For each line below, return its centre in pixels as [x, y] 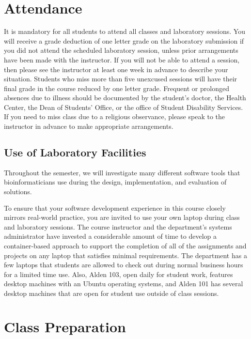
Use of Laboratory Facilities [75, 152]
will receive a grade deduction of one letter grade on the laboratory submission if [124, 40]
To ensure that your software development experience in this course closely [115, 208]
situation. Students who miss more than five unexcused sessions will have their [121, 79]
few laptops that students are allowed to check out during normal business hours [124, 265]
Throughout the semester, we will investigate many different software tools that [122, 172]
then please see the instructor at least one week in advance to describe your [116, 69]
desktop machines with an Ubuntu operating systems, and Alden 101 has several [124, 284]
